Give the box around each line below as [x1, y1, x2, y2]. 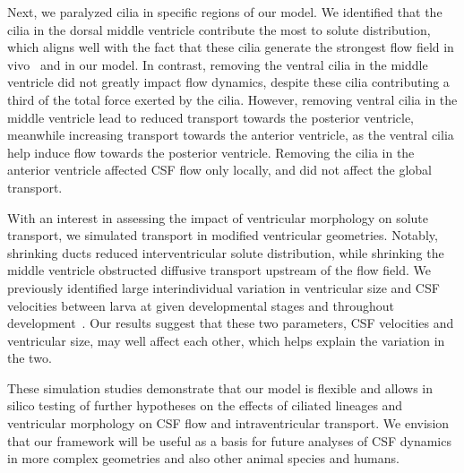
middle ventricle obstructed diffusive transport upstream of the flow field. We [7, 261, 432, 279]
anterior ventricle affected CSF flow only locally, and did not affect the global [7, 160, 432, 179]
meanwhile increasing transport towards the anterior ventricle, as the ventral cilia [7, 125, 454, 144]
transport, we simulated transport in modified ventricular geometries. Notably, [7, 226, 438, 245]
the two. [7, 348, 52, 367]
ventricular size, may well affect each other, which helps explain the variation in [7, 331, 445, 349]
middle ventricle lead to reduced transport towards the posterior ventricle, [7, 107, 414, 126]
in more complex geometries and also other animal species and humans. [7, 449, 400, 468]
